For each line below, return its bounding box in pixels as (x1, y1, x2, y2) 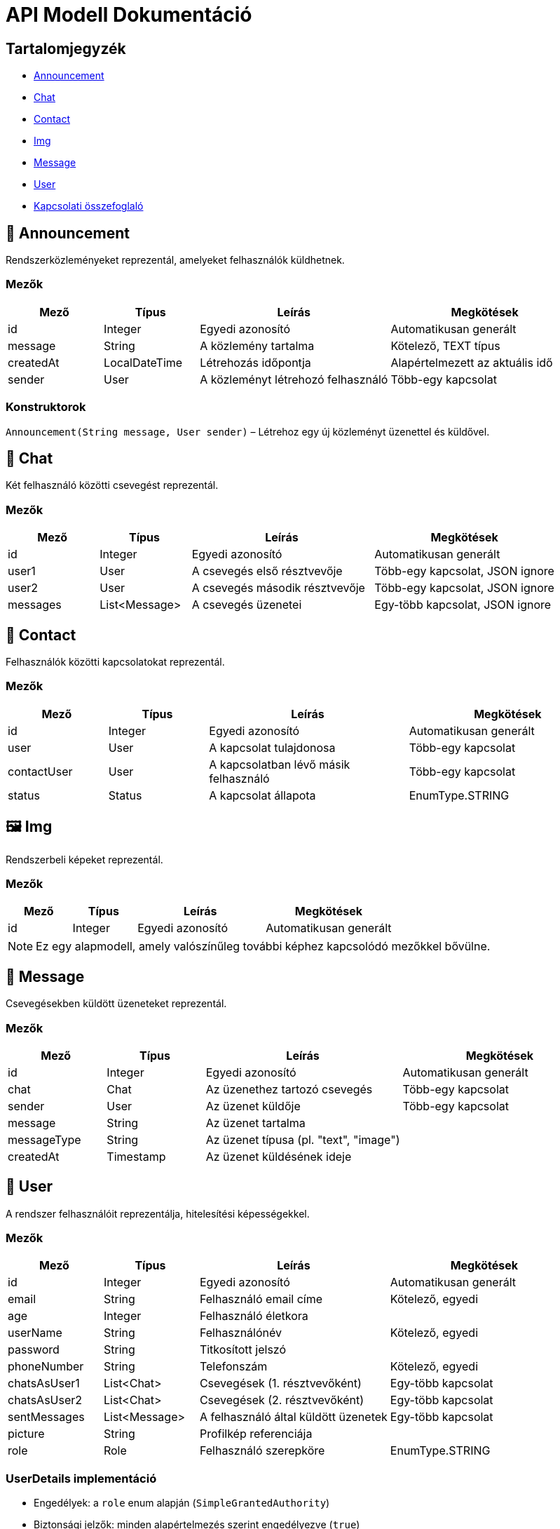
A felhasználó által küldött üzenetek (199, 1410, 388, 1424)
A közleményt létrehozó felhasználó (200, 372, 388, 386)
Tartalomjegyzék (6, 39, 126, 58)
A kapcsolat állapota (209, 788, 316, 802)
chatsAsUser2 (8, 1393, 83, 1408)
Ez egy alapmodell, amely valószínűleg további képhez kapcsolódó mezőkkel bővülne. (36, 939, 491, 954)
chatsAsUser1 (8, 1376, 80, 1391)
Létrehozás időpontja (200, 355, 311, 370)
